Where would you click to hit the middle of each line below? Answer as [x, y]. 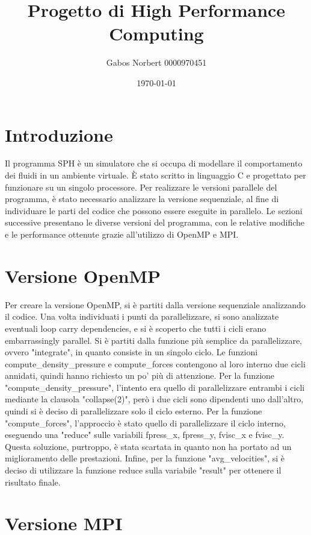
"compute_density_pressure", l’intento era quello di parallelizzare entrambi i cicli [155, 387]
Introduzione [59, 134]
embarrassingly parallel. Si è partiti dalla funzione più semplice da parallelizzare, [154, 340]
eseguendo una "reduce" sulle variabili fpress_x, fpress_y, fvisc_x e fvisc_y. [145, 435]
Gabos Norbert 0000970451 [156, 62]
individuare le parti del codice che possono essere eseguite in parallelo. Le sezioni [154, 210]
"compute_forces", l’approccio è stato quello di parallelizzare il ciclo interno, [145, 423]
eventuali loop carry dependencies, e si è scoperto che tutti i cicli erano [136, 328]
